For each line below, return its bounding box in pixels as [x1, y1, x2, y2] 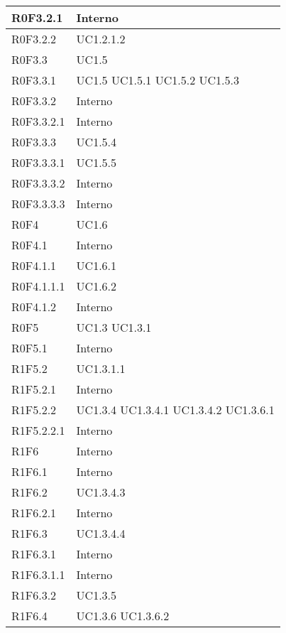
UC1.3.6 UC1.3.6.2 [76, 607, 170, 624]
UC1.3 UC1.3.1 [76, 319, 152, 335]
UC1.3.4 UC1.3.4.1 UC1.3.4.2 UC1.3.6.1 [76, 401, 275, 418]
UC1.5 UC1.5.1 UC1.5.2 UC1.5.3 [76, 72, 239, 88]
